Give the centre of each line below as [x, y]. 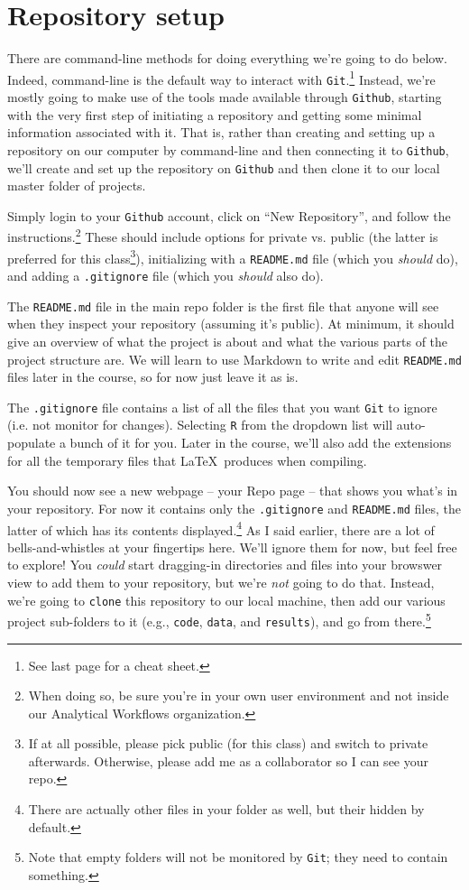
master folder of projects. [77, 185]
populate [32, 443]
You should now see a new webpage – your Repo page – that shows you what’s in [233, 491]
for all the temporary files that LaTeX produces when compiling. [187, 460]
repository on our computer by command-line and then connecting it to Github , [228, 149]
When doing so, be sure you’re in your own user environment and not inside [239, 695]
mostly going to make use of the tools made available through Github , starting [225, 97]
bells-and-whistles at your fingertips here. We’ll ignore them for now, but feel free [232, 547]
